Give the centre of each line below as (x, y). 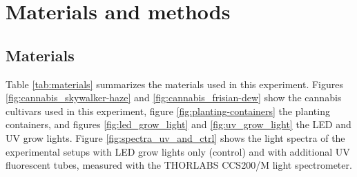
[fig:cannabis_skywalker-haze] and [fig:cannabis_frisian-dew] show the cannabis (174, 97)
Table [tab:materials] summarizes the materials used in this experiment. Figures (174, 84)
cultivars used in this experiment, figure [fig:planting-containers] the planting (168, 111)
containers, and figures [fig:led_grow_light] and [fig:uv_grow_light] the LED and (178, 124)
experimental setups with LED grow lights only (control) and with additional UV (178, 151)
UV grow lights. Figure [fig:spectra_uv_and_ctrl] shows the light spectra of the (175, 137)
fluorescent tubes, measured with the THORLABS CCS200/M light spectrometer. (179, 165)
